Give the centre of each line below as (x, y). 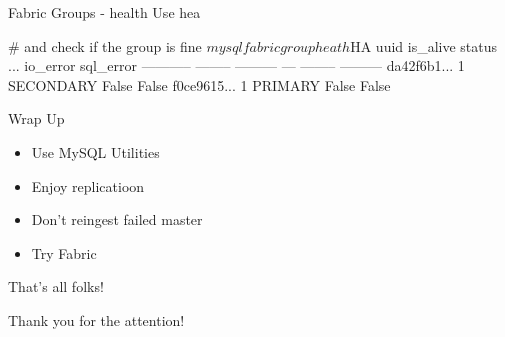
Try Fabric (64, 252)
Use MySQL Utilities (95, 151)
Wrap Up (36, 118)
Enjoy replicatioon (88, 185)
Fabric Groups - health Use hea (104, 12)
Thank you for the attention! (96, 319)
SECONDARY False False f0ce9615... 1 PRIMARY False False (199, 84)
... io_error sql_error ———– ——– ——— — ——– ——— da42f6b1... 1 (236, 65)
